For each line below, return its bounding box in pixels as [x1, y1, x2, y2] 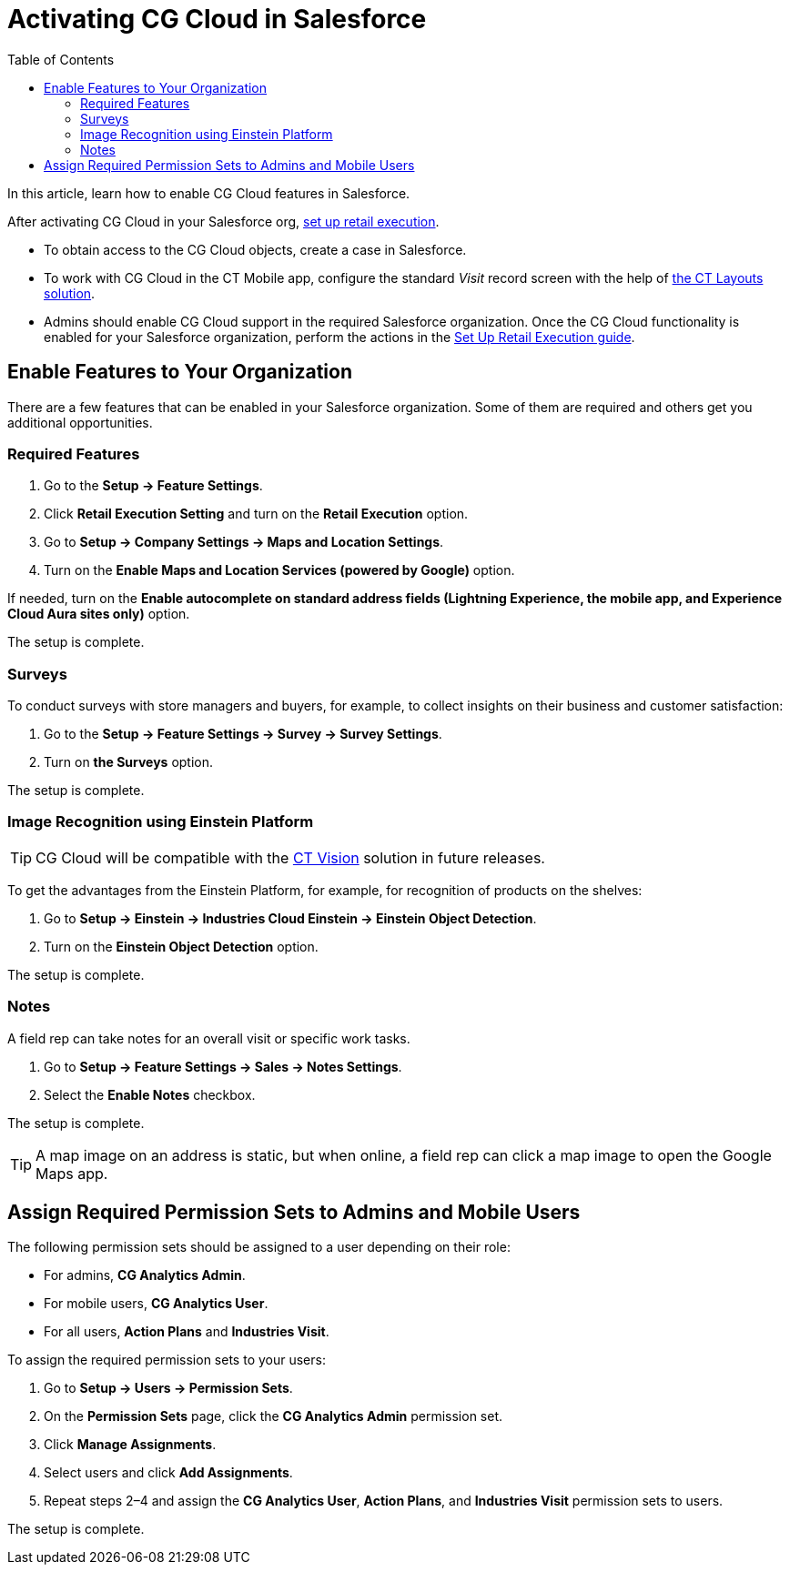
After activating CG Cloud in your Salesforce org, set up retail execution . [7, 213, 440, 229]
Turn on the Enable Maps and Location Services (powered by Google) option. [44, 562, 515, 579]
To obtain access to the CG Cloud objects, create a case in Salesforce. [44, 241, 467, 257]
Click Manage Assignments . [44, 1436, 217, 1453]
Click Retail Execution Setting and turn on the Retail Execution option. [44, 506, 469, 522]
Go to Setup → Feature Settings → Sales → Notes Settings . [44, 1058, 402, 1074]
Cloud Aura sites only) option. [7, 606, 190, 622]
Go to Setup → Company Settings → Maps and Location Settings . [44, 534, 444, 550]
